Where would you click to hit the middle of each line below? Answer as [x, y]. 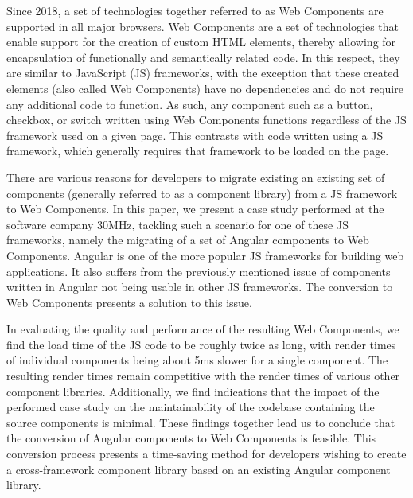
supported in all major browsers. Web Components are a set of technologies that [203, 26]
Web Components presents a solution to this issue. [129, 302]
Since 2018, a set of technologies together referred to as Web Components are [195, 10]
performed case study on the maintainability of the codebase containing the [191, 407]
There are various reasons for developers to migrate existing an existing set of [196, 177]
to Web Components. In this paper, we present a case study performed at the [195, 209]
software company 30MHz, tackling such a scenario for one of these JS [177, 224]
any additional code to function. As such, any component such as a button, [190, 104]
